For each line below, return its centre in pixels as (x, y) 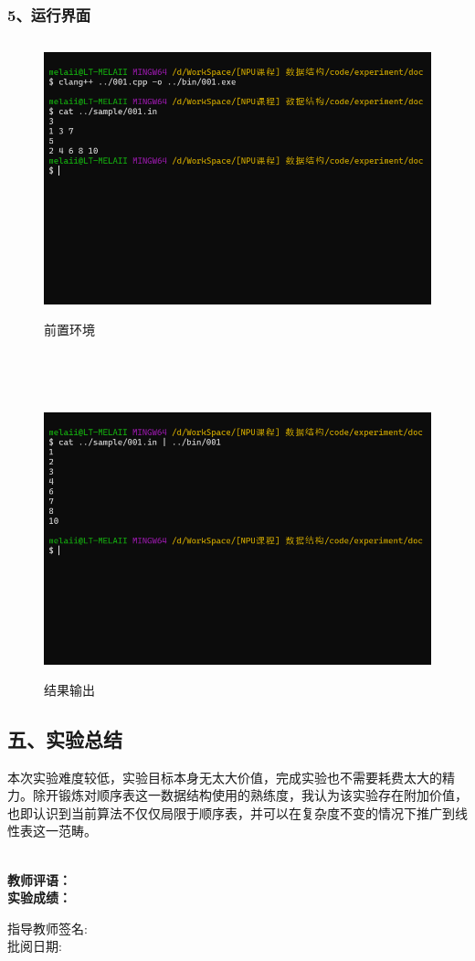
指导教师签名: (47, 928)
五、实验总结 (65, 738)
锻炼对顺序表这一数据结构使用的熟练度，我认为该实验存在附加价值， (263, 795)
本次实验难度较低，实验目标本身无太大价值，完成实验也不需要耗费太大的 (225, 777)
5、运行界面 (49, 14)
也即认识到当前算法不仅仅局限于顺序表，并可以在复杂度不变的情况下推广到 (231, 812)
